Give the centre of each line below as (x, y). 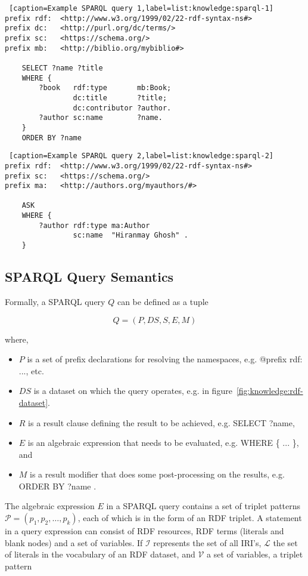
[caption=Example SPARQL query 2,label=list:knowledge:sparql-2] (141, 156)
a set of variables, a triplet (255, 554)
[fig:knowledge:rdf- (270, 391)
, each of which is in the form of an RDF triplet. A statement (190, 518)
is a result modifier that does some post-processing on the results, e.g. (157, 474)
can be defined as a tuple (163, 301)
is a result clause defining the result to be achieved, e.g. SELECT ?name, (161, 422)
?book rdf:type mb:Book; (105, 88)
